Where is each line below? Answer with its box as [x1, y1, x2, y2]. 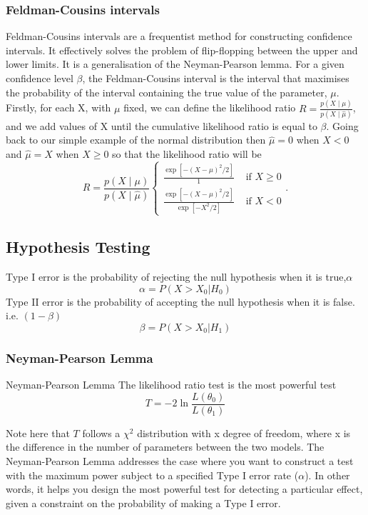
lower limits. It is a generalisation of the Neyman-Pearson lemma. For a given [6, 56, 344, 71]
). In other [305, 467, 350, 482]
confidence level [6, 71, 73, 85]
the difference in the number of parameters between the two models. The [6, 439, 324, 454]
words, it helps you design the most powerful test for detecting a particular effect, [6, 481, 363, 496]
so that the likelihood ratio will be [112, 146, 262, 161]
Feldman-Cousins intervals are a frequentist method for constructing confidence [6, 29, 352, 44]
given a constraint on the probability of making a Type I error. [6, 495, 281, 510]
